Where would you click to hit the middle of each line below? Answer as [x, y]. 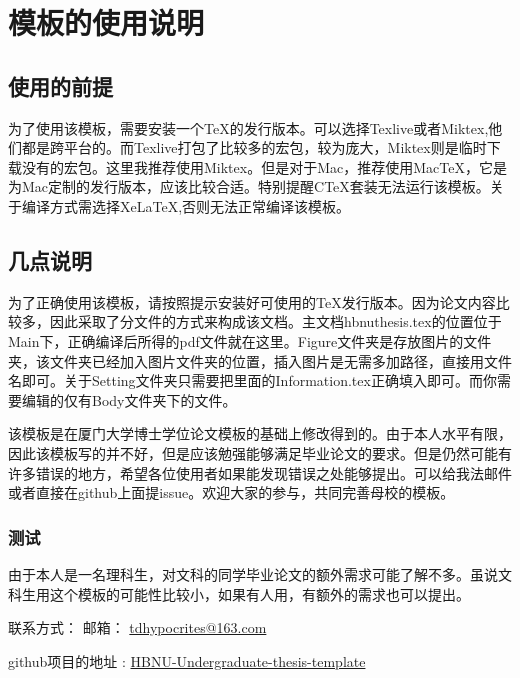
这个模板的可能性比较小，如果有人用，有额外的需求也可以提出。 [259, 593]
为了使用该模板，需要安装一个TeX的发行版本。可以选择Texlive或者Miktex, [248, 127]
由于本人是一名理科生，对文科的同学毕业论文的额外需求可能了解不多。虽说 [253, 573]
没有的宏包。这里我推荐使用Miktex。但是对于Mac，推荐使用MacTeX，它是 [264, 166]
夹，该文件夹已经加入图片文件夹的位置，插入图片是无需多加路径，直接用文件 [260, 360]
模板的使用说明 [106, 22]
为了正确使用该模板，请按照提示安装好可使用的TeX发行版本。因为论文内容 [252, 301]
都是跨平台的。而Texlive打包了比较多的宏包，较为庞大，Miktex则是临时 [254, 147]
